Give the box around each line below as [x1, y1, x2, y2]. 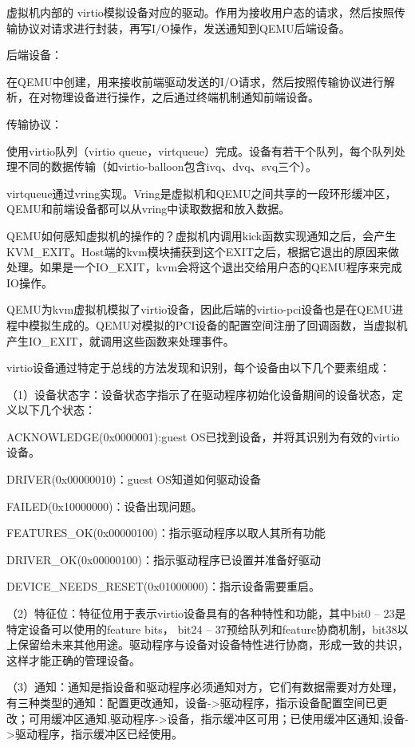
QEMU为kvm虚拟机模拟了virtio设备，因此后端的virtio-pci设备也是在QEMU [6, 301, 393, 318]
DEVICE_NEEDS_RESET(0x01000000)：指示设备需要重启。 [6, 578, 321, 595]
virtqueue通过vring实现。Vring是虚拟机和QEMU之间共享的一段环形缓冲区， [6, 184, 397, 201]
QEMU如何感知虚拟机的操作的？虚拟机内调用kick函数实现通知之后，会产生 [6, 227, 397, 243]
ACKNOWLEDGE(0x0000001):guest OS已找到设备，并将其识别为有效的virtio [6, 428, 400, 445]
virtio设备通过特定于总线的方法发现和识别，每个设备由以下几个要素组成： [6, 359, 391, 376]
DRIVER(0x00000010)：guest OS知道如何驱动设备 [6, 471, 261, 488]
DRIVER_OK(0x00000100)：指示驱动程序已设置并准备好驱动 [6, 551, 321, 567]
